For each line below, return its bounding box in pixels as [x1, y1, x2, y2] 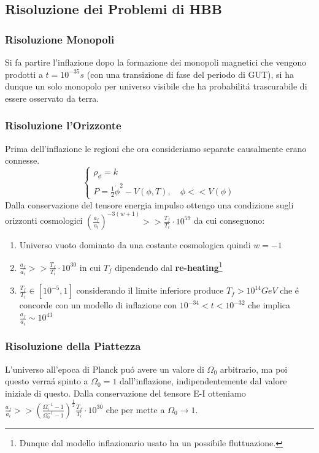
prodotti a [5, 67, 43, 80]
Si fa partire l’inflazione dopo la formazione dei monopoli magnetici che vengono [5, 56, 307, 68]
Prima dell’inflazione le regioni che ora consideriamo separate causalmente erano [5, 142, 307, 154]
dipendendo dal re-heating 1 [115, 259, 223, 273]
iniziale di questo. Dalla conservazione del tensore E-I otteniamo [5, 386, 246, 399]
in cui [79, 261, 101, 273]
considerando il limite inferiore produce [76, 284, 224, 297]
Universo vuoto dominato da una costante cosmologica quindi [19, 238, 251, 251]
